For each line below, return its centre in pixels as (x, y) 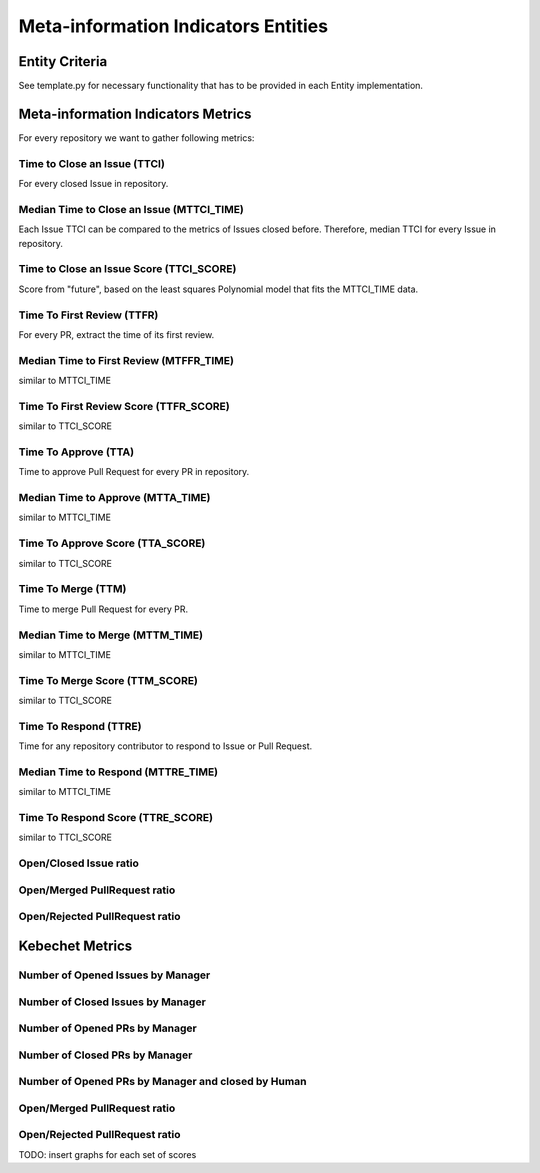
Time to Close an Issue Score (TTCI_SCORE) (127, 269)
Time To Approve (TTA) (76, 452)
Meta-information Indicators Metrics (135, 113)
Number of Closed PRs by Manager (105, 1055)
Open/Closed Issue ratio (78, 863)
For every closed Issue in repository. (93, 184)
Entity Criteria (63, 61)
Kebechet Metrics (75, 945)
